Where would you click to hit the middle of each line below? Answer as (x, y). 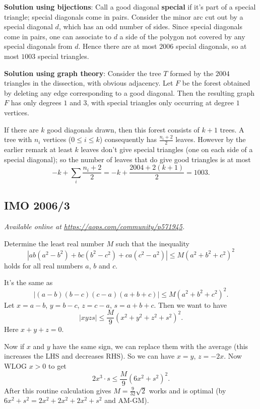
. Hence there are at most (118, 46)
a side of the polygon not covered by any (182, 36)
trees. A (232, 129)
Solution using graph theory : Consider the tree (83, 73)
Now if (14, 346)
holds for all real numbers (44, 265)
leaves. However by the (211, 139)
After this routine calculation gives (58, 390)
